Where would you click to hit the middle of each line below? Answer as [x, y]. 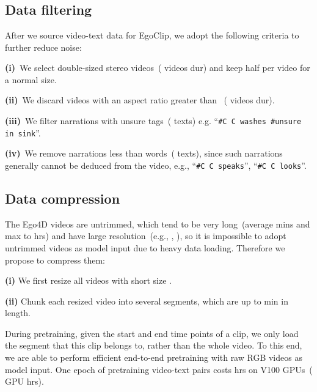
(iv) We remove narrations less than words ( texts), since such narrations [144, 153]
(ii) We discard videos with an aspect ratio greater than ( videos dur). [140, 100]
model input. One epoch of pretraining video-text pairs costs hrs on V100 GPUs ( [159, 369]
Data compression [63, 198]
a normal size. [31, 79]
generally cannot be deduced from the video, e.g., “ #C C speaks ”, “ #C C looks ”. [156, 165]
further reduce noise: [43, 47]
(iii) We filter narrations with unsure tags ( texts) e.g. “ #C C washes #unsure [153, 120]
